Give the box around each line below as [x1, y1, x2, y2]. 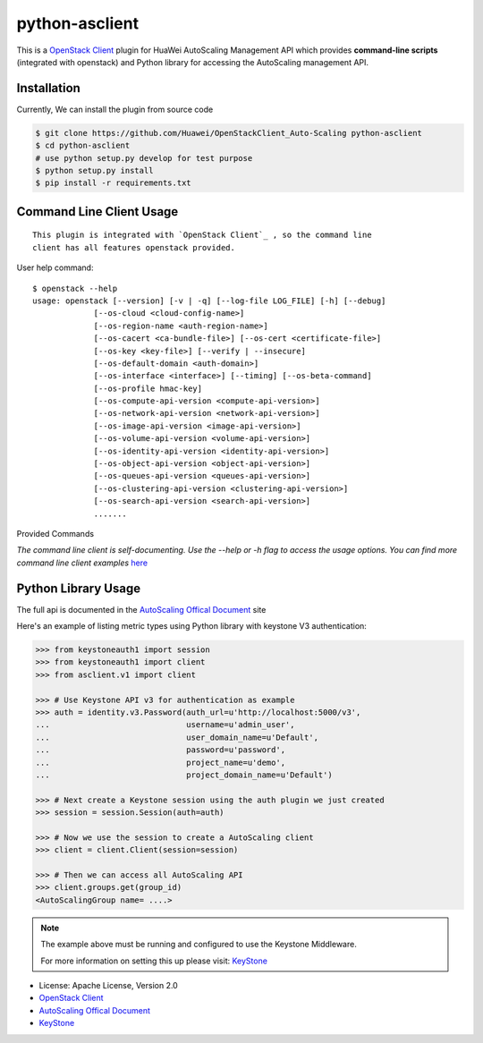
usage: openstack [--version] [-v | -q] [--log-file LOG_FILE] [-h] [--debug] [32, 295, 386, 306]
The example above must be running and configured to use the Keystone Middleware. [40, 939, 357, 950]
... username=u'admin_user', [35, 720, 295, 730]
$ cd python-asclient [35, 140, 131, 151]
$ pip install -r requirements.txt [35, 178, 191, 188]
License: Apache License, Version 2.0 [38, 980, 178, 991]
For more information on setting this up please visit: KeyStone [40, 955, 268, 966]
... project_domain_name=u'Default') [35, 769, 333, 780]
